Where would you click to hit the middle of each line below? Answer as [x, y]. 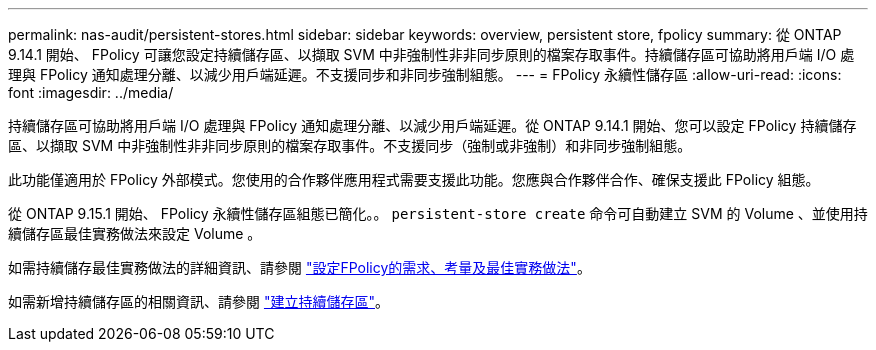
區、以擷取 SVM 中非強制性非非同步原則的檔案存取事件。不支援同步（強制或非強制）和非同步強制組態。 [350, 145]
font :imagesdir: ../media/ [91, 92]
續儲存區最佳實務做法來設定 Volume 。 [135, 233]
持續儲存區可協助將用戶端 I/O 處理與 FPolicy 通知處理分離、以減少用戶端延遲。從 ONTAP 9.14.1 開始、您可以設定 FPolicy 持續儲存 [432, 125]
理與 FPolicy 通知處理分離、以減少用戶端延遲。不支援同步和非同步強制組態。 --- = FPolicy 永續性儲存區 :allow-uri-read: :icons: [425, 74]
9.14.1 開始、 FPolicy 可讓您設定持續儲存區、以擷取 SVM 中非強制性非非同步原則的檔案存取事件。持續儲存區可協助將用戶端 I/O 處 [431, 54]
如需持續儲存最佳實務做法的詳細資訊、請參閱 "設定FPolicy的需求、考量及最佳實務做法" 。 [299, 267]
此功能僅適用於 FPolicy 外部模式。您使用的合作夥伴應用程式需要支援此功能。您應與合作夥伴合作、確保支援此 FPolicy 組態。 [414, 179]
